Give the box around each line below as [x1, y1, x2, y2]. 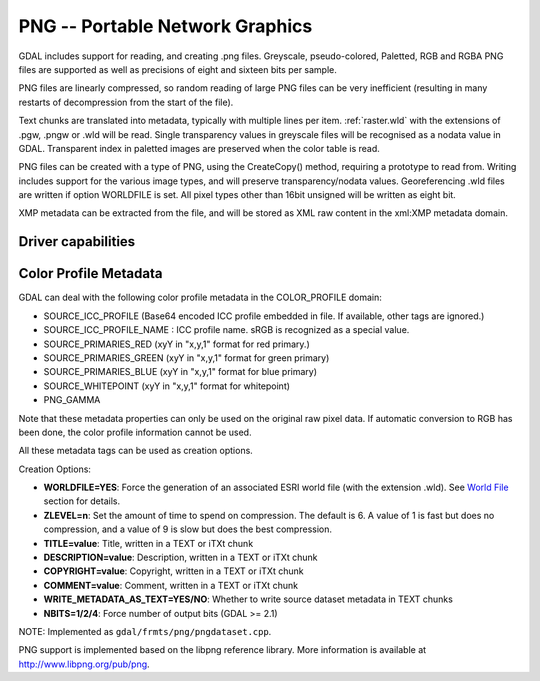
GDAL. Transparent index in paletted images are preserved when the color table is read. [18, 142, 380, 154]
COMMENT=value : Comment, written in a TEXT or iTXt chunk [43, 579, 299, 591]
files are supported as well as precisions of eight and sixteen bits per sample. [18, 63, 337, 75]
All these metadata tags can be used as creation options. [18, 445, 254, 457]
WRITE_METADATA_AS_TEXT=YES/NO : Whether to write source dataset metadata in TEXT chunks [43, 593, 454, 605]
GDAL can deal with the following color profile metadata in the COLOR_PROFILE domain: [18, 291, 382, 304]
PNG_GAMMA [43, 394, 101, 406]
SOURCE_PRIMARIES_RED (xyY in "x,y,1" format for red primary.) [43, 338, 310, 350]
